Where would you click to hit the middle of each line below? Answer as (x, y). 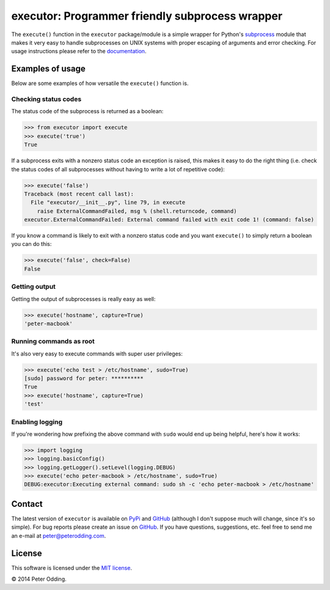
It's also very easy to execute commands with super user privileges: (97, 353)
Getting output (34, 286)
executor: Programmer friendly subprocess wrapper (147, 16)
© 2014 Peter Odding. (39, 579)
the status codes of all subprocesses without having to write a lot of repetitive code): (118, 169)
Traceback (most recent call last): (79, 194)
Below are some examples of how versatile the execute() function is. (100, 83)
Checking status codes (46, 99)
